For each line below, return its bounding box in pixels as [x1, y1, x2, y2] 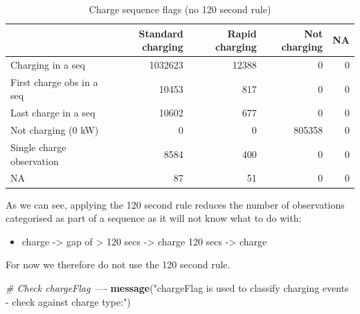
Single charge [10, 140, 66, 154]
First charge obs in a [10, 74, 98, 89]
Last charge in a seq [10, 105, 96, 120]
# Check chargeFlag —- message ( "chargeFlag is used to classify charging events [6, 280, 349, 295]
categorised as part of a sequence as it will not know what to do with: [6, 211, 302, 225]
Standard [138, 26, 183, 40]
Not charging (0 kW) [10, 123, 99, 137]
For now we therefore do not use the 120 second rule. [6, 257, 231, 272]
